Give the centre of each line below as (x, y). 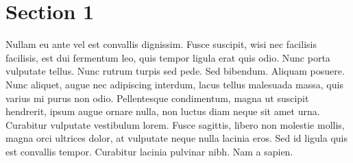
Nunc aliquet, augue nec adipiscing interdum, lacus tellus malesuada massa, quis (174, 84)
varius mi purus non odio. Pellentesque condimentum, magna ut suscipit (157, 98)
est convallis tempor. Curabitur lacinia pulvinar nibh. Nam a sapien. (149, 151)
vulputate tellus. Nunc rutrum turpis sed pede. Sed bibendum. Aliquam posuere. (175, 71)
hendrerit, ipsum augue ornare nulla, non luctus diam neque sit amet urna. (163, 111)
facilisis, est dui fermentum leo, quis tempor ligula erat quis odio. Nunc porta (168, 57)
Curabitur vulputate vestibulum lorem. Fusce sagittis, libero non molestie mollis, (175, 124)
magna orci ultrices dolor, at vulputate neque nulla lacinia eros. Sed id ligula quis (176, 138)
